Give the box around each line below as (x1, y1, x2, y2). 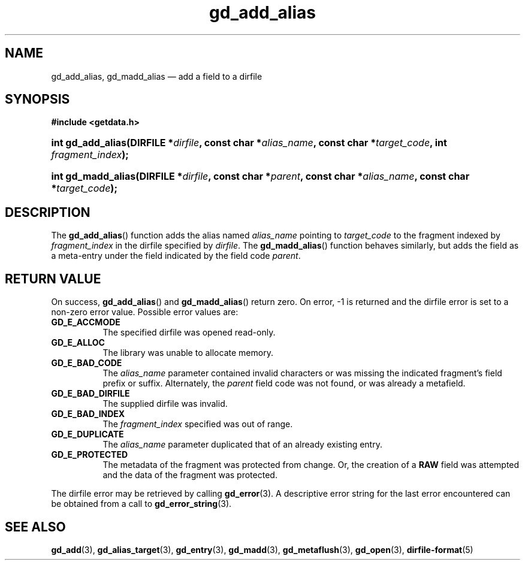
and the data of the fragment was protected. (102, 470, 277, 481)
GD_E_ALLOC (51, 337, 105, 348)
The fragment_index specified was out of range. (102, 419, 293, 430)
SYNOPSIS (5, 92, 70, 107)
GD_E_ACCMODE (51, 317, 120, 328)
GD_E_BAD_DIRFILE (51, 388, 130, 399)
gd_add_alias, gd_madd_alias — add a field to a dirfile (51, 71, 262, 81)
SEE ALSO (5, 519, 66, 534)
